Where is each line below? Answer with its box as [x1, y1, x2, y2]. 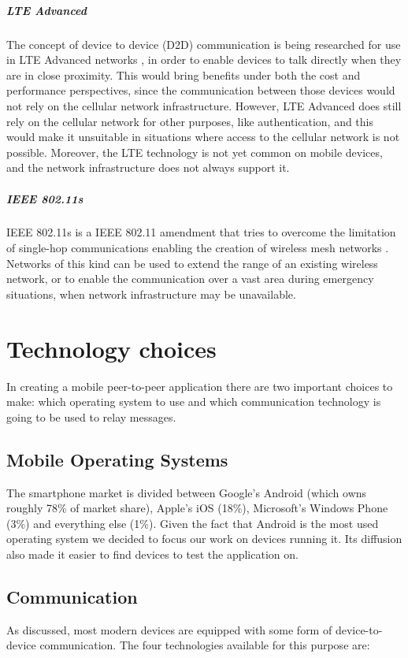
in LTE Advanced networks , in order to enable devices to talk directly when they [6, 51, 402, 68]
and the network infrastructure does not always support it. [6, 159, 290, 176]
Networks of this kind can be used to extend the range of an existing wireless [6, 255, 378, 271]
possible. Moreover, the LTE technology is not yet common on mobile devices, [6, 143, 383, 160]
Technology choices [6, 332, 217, 364]
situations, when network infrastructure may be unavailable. [6, 285, 296, 302]
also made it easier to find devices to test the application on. [6, 545, 299, 562]
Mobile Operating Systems [6, 447, 228, 471]
